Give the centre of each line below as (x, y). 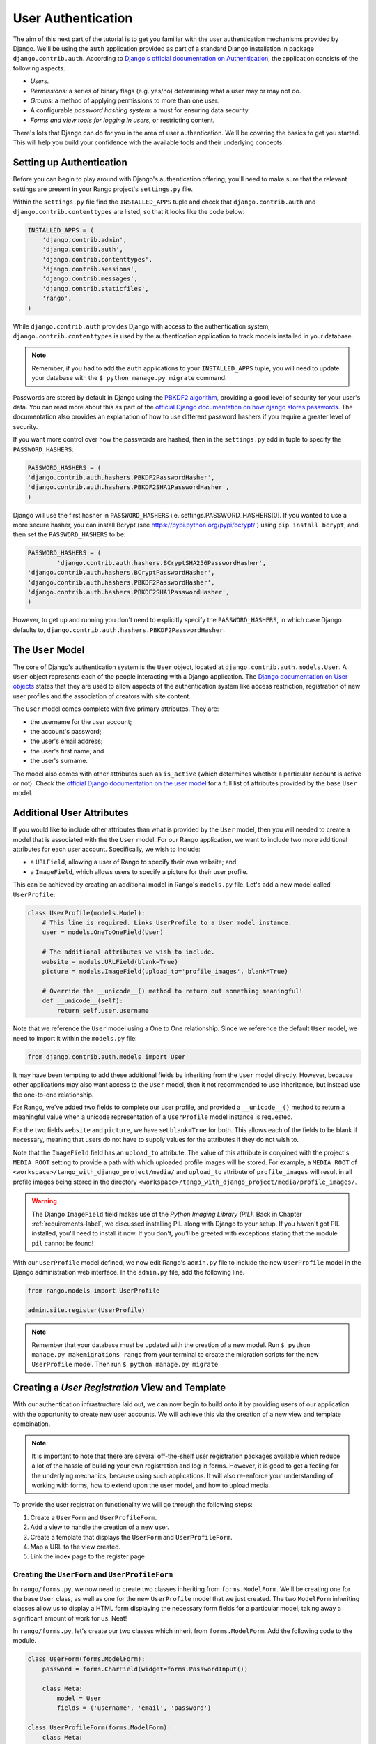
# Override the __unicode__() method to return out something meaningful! (172, 991)
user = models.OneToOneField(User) (103, 932)
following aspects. (39, 68)
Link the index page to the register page (88, 1556)
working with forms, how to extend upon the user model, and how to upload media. (151, 1485)
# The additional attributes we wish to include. (128, 952)
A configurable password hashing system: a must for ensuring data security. (140, 110)
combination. (32, 1424)
